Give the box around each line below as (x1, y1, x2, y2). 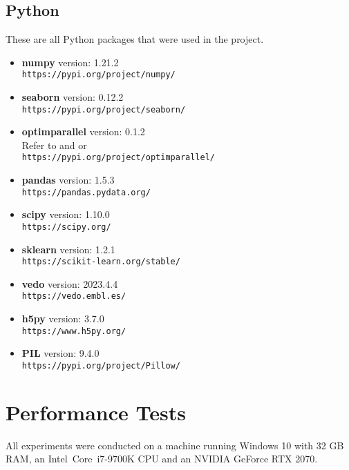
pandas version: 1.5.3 (21, 173, 115, 187)
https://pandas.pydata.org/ (21, 187, 151, 197)
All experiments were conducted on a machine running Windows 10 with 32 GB (6, 438, 344, 452)
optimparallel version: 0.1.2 (21, 124, 145, 139)
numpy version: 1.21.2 (21, 55, 119, 69)
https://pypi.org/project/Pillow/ (21, 360, 180, 371)
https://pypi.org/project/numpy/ (21, 70, 176, 80)
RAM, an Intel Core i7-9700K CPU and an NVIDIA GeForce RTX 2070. (6, 451, 318, 466)
